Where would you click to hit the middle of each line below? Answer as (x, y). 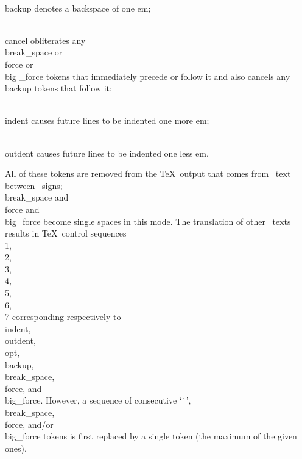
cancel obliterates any (45, 40)
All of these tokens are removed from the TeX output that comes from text (148, 173)
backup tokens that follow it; (58, 88)
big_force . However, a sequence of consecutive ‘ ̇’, (98, 400)
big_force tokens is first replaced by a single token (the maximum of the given (151, 436)
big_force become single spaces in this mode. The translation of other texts (148, 221)
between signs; (34, 185)
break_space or (34, 52)
